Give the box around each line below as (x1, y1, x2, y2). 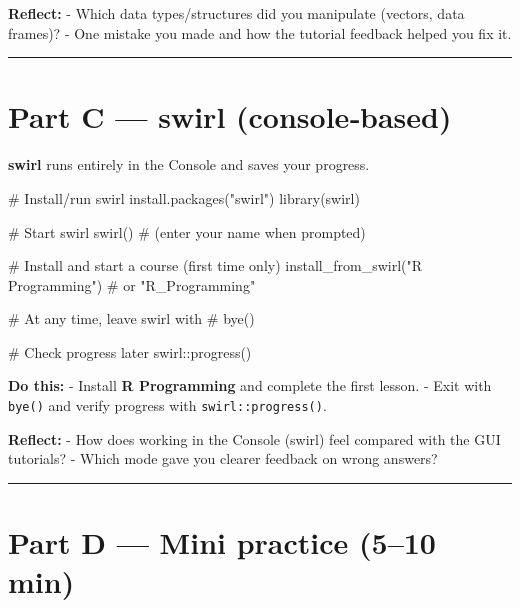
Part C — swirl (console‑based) (8, 96, 452, 137)
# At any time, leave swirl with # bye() (8, 308, 255, 329)
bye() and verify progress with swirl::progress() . (8, 395, 327, 416)
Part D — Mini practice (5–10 (8, 522, 436, 563)
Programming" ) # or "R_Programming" (8, 274, 256, 295)
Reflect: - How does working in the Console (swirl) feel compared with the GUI (8, 428, 501, 449)
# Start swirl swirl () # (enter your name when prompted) (8, 221, 366, 242)
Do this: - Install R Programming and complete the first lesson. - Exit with (8, 375, 492, 396)
